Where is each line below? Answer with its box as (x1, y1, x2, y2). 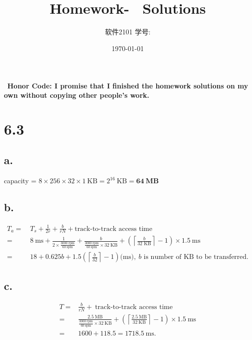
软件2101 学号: (105, 27, 151, 37)
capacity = (4, 175, 37, 186)
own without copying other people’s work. (4, 90, 149, 100)
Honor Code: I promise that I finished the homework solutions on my (7, 80, 248, 90)
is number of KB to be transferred (143, 254, 247, 261)
